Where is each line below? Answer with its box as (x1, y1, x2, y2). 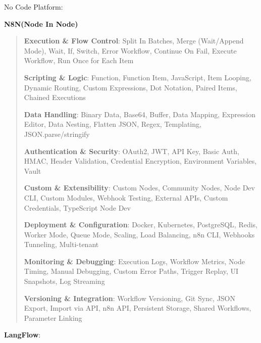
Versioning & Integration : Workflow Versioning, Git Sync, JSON (24, 292, 236, 303)
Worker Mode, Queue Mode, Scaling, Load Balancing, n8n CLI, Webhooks (24, 229, 255, 239)
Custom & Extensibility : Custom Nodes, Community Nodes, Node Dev (24, 182, 255, 193)
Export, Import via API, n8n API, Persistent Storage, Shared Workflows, (24, 303, 251, 313)
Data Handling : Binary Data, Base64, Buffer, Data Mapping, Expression (24, 109, 255, 119)
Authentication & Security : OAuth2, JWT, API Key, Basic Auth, (24, 145, 239, 156)
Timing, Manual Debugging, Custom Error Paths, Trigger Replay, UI (24, 266, 239, 276)
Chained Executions (24, 92, 86, 103)
